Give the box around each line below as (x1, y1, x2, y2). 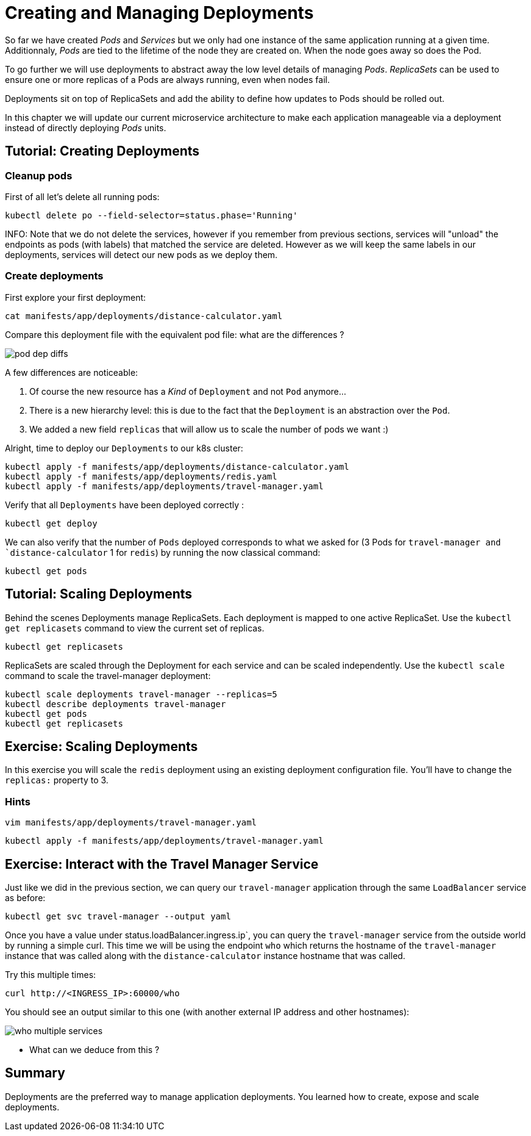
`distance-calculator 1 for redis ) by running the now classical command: (5, 547, 321, 558)
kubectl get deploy (5, 518, 98, 528)
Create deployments (5, 270, 104, 282)
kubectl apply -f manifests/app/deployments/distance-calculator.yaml (5, 461, 349, 472)
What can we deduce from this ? (29, 1044, 160, 1055)
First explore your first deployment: (5, 292, 146, 303)
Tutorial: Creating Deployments (5, 143, 200, 159)
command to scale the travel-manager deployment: (5, 670, 211, 681)
